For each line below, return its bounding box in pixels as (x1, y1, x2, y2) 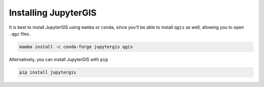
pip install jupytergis (19, 70, 77, 75)
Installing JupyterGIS (9, 7, 97, 18)
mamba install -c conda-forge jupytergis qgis (19, 44, 133, 50)
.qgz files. (9, 31, 31, 36)
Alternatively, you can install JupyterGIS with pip (9, 56, 109, 62)
